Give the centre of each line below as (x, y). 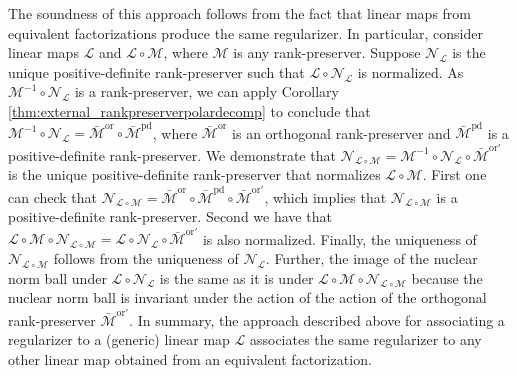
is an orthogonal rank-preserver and (341, 132)
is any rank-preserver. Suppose (327, 52)
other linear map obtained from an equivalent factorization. (190, 358)
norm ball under (57, 277)
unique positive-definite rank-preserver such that (156, 71)
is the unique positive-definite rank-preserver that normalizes (194, 174)
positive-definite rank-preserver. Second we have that (170, 216)
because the (447, 277)
